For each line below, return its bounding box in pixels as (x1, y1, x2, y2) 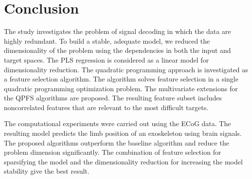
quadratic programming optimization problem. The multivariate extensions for (4, 83, 238, 93)
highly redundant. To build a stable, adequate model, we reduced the (4, 35, 210, 46)
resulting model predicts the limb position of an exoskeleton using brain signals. (4, 128, 242, 138)
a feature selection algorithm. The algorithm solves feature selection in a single (4, 74, 238, 84)
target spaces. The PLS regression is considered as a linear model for (4, 54, 209, 65)
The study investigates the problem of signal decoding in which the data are (4, 26, 231, 36)
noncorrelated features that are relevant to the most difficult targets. (4, 102, 209, 112)
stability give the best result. (4, 166, 90, 176)
